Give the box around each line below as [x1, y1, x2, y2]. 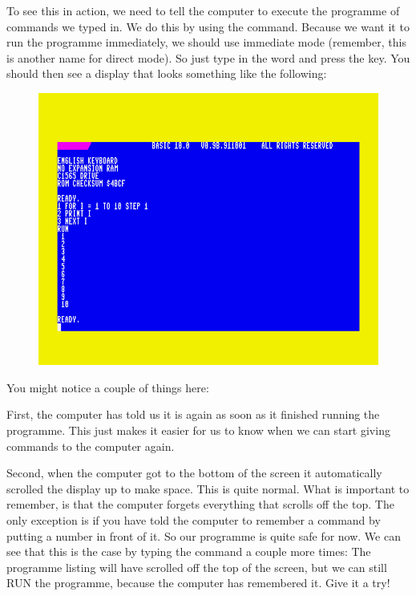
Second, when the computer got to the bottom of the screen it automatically [6, 464, 382, 481]
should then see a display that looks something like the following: [6, 65, 327, 82]
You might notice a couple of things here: [6, 379, 209, 395]
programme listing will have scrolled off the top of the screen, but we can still [6, 558, 387, 575]
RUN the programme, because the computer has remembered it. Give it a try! [6, 574, 390, 591]
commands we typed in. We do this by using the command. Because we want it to [6, 18, 410, 34]
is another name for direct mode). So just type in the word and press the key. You [6, 49, 410, 66]
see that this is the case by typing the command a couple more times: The [6, 543, 371, 560]
